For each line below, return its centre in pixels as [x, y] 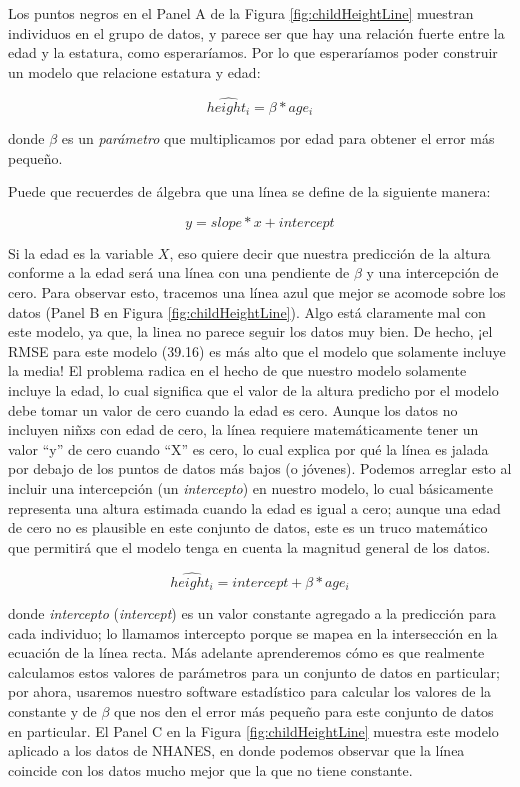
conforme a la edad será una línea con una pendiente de [179, 272]
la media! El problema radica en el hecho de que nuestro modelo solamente [237, 370]
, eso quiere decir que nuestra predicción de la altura [330, 252]
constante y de [52, 710]
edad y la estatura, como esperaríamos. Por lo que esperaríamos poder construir [253, 52]
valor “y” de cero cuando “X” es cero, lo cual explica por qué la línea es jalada [248, 448]
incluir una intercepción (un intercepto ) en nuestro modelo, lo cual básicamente [250, 487]
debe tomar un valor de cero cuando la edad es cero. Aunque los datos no [233, 409]
